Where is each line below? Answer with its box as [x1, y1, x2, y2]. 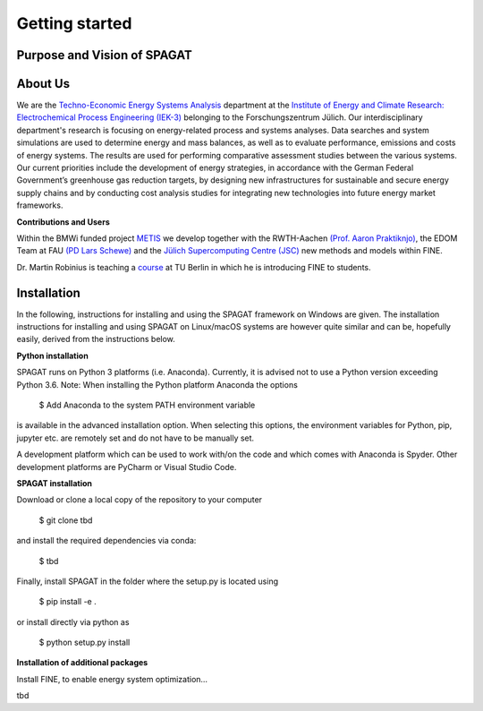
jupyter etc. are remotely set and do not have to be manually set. [16, 433, 255, 443]
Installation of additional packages [16, 657, 148, 668]
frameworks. [16, 200, 64, 210]
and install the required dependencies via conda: [16, 535, 197, 546]
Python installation [16, 350, 89, 361]
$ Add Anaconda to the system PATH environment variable [38, 399, 256, 411]
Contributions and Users [16, 216, 111, 227]
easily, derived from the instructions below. [16, 334, 176, 345]
